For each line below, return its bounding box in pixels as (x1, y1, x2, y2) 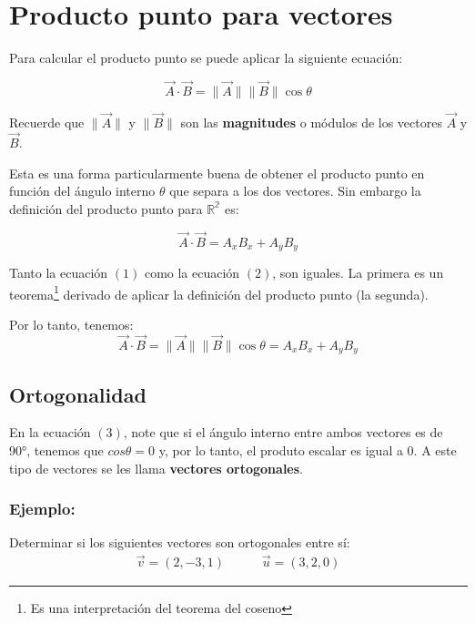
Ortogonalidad (9, 380, 147, 408)
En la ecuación (9, 423, 91, 442)
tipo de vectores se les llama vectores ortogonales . (9, 458, 303, 477)
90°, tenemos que (9, 440, 104, 459)
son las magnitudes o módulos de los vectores (180, 113, 442, 132)
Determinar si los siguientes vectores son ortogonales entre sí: (9, 533, 350, 552)
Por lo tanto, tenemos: (9, 314, 134, 333)
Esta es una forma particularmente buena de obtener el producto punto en (9, 163, 425, 182)
